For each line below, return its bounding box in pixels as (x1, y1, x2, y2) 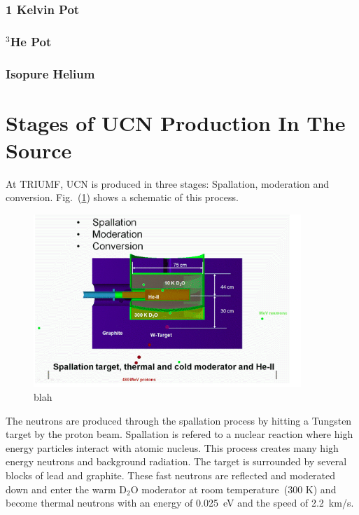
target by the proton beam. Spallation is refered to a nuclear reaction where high (6, 427, 353, 441)
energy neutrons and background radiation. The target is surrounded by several (6, 454, 347, 469)
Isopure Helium (6, 64, 95, 82)
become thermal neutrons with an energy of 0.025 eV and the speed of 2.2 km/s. (6, 495, 354, 510)
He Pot (10, 32, 52, 50)
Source (6, 135, 72, 164)
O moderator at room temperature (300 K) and (130, 481, 337, 496)
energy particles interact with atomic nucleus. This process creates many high (6, 440, 339, 455)
